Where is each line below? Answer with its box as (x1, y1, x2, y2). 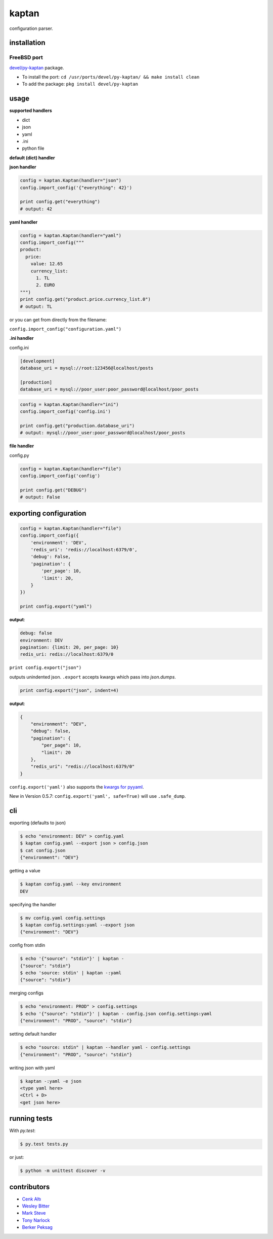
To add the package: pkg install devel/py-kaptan (22, 81, 139, 87)
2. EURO (36, 282, 55, 288)
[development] (20, 358, 55, 364)
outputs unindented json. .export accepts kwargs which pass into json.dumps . (9, 674, 176, 680)
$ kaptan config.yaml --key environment (20, 881, 121, 887)
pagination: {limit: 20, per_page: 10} (20, 644, 119, 650)
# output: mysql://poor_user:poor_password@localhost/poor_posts (20, 430, 186, 436)
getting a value (9, 868, 40, 874)
